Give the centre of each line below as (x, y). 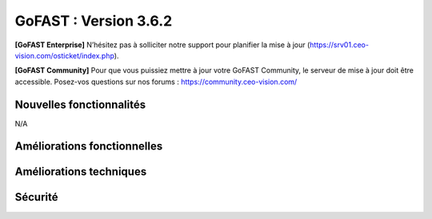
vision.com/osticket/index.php (65, 55)
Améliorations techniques (81, 172)
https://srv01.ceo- (339, 45)
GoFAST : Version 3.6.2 (94, 21)
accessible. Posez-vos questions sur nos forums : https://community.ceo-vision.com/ (156, 82)
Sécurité (37, 197)
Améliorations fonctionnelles (89, 147)
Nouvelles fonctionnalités (80, 104)
